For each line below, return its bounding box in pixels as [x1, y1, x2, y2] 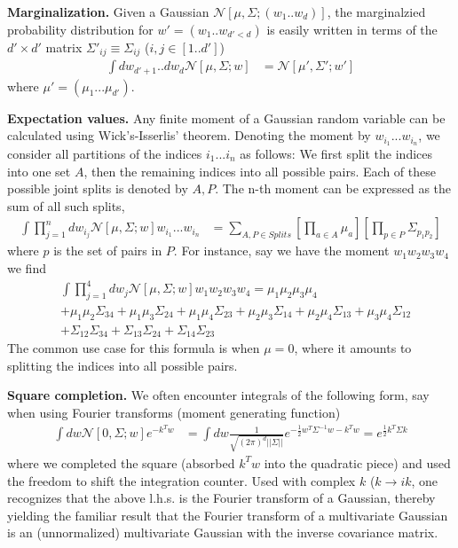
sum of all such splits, [7, 196, 125, 215]
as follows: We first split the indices [240, 144, 433, 162]
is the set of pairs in [53, 241, 162, 260]
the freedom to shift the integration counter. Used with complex [7, 471, 356, 489]
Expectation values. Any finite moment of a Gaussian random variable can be [7, 108, 446, 127]
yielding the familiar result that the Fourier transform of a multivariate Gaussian [7, 505, 448, 524]
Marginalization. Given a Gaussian [7, 3, 209, 20]
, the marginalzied [327, 3, 426, 20]
